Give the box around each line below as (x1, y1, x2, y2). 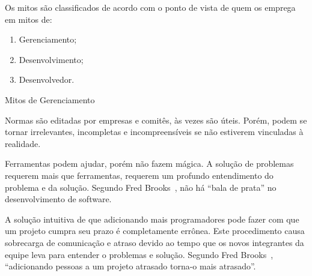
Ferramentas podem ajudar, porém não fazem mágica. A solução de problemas (5, 157, 294, 170)
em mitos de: (5, 13, 52, 25)
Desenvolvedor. (19, 73, 75, 86)
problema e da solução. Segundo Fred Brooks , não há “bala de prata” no (5, 181, 277, 193)
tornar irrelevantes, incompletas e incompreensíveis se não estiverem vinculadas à (5, 125, 304, 138)
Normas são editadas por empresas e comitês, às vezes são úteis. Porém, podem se (5, 113, 307, 126)
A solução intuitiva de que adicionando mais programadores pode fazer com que (5, 212, 299, 225)
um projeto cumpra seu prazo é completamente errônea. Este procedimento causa (5, 224, 305, 237)
